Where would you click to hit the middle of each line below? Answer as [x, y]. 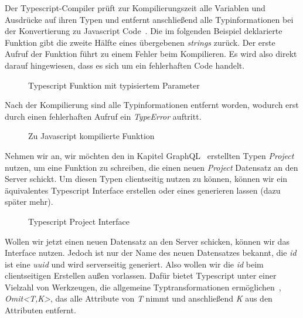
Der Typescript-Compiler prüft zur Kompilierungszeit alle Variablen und [135, 8]
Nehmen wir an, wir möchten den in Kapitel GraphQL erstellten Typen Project [149, 155]
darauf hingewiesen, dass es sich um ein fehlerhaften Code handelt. [125, 65]
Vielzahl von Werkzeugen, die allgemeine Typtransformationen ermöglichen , [143, 287]
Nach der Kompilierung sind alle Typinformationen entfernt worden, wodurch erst [152, 105]
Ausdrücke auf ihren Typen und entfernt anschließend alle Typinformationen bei [149, 19]
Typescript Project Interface [79, 221]
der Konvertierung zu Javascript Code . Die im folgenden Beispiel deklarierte [144, 31]
